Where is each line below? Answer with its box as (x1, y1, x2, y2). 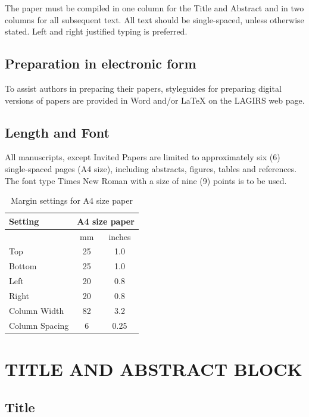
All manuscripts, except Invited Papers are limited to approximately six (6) (5, 151, 280, 163)
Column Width (9, 304, 64, 316)
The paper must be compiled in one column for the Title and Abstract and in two (5, 2, 304, 14)
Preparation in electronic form (5, 54, 196, 73)
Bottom (9, 260, 37, 272)
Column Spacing (9, 319, 69, 331)
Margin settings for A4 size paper (10, 194, 133, 207)
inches (108, 230, 131, 242)
